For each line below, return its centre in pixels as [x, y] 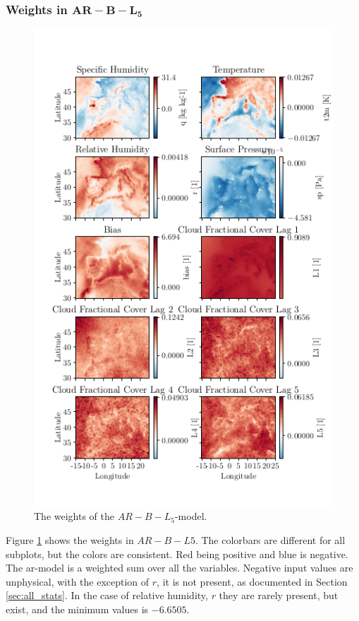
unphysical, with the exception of [78, 581]
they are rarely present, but [279, 595]
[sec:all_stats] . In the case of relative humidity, [107, 595]
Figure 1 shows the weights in [70, 539]
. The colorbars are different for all [270, 539]
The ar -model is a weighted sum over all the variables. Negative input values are [179, 568]
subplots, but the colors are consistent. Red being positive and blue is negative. [177, 554]
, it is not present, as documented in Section [252, 581]
